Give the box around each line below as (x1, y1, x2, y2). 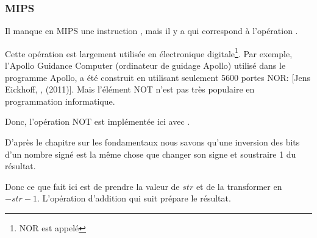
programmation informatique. (5, 94, 115, 107)
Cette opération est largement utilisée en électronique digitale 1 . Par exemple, (5, 45, 293, 60)
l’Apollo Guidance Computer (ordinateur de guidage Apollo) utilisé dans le (5, 59, 286, 72)
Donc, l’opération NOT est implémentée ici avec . (5, 115, 190, 128)
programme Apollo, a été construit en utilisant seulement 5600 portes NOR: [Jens (5, 71, 311, 83)
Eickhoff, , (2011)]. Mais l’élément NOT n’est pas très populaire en (5, 83, 255, 96)
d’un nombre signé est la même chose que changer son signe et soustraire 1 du (5, 147, 296, 160)
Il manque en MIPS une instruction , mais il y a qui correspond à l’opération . (5, 24, 298, 37)
